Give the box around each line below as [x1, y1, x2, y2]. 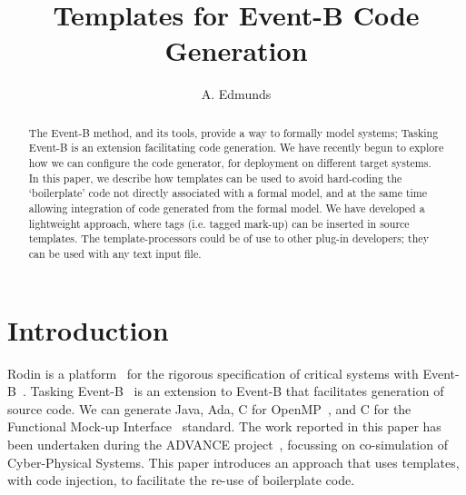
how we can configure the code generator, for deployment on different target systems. [28, 155, 431, 171]
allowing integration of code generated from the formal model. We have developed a [28, 200, 425, 215]
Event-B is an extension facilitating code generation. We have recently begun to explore [28, 140, 444, 155]
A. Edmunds [201, 84, 272, 104]
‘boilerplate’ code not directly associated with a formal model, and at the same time [28, 185, 428, 201]
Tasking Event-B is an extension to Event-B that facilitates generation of [30, 381, 444, 401]
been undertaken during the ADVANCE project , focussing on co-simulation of [7, 434, 448, 453]
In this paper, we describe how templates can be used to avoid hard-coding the [28, 170, 402, 185]
